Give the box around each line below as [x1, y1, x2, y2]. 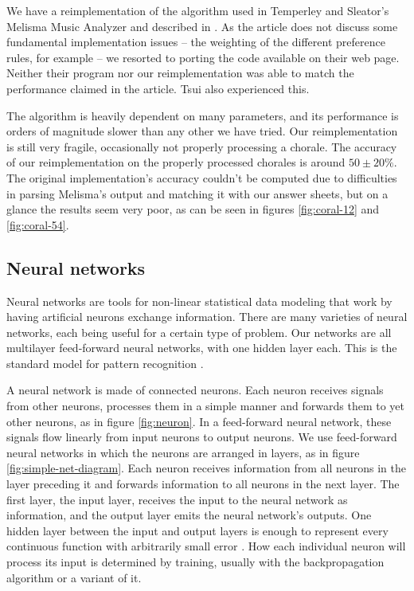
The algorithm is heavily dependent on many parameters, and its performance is [6, 107, 399, 123]
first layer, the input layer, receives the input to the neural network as [6, 491, 348, 507]
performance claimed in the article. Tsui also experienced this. [6, 80, 310, 96]
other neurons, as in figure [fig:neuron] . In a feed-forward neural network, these [6, 413, 392, 429]
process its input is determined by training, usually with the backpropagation [6, 554, 385, 570]
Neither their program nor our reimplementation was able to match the [6, 65, 354, 81]
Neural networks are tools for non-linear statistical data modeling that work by [6, 292, 393, 309]
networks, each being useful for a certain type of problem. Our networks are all [6, 323, 392, 340]
